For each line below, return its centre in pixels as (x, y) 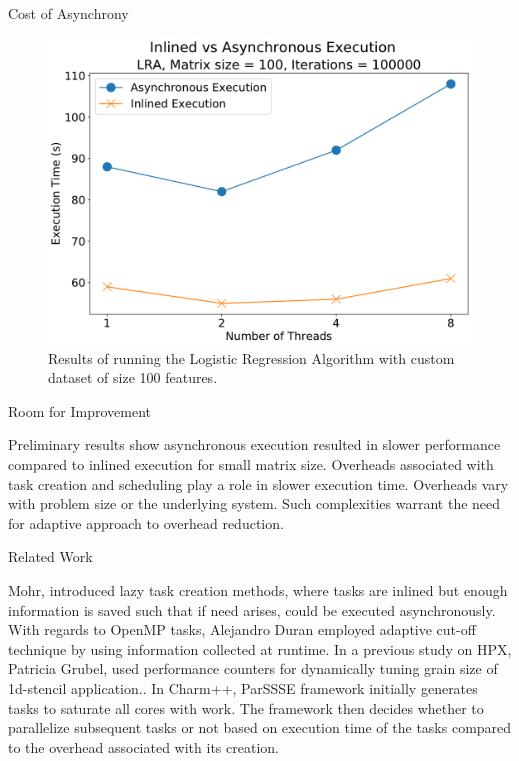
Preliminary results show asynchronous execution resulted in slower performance (254, 444)
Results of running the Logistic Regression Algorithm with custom (251, 357)
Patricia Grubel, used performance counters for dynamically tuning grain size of (253, 668)
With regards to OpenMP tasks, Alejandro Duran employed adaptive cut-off (242, 629)
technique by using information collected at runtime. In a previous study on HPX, (260, 648)
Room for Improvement (79, 410)
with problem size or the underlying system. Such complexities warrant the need (254, 503)
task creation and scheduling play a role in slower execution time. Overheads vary (258, 483)
